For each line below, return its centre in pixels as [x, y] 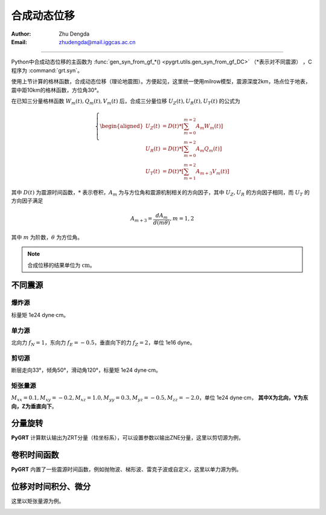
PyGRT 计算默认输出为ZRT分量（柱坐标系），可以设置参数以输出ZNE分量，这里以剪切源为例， [128, 438]
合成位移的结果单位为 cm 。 [62, 265]
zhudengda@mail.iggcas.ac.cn [97, 42]
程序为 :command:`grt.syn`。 [47, 70]
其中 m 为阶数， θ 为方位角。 [47, 237]
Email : [19, 42]
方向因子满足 [27, 201]
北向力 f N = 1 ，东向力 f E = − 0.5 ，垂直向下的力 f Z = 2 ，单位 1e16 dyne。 [103, 343]
